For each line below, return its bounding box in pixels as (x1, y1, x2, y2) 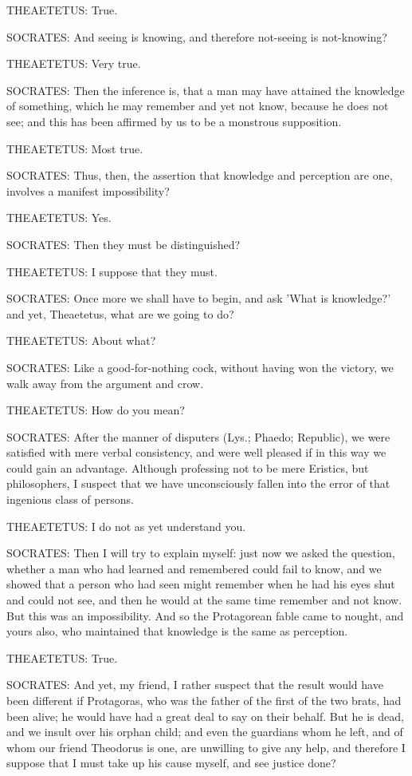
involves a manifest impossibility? (6, 182, 170, 199)
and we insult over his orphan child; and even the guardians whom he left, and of (6, 723, 403, 740)
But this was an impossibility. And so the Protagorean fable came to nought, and (6, 607, 404, 624)
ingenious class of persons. (6, 491, 134, 508)
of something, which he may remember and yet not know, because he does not (6, 97, 389, 114)
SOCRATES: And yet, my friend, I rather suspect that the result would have (6, 676, 383, 693)
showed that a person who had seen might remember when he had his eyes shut (6, 576, 395, 592)
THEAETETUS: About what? (6, 332, 156, 349)
